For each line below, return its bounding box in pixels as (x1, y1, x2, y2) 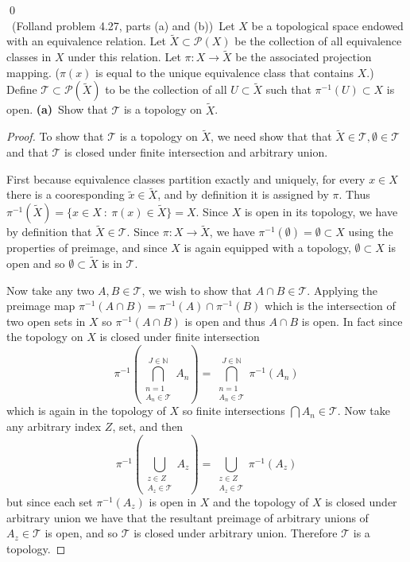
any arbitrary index (6, 418, 102, 435)
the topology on (6, 328, 83, 345)
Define (6, 81, 37, 98)
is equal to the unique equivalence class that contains (95, 64, 354, 80)
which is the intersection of (265, 297, 396, 314)
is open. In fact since (301, 312, 403, 329)
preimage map (6, 297, 75, 314)
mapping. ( (6, 64, 60, 80)
